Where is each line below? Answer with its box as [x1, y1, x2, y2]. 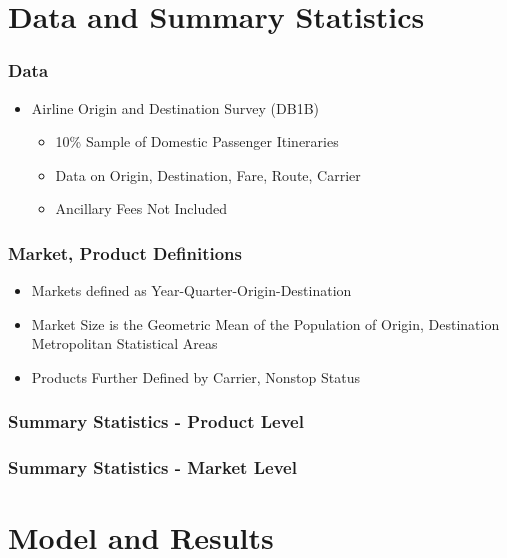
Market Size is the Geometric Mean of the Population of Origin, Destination [31, 313, 500, 334]
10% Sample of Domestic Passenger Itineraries [55, 131, 339, 152]
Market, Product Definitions [8, 240, 242, 265]
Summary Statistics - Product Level [8, 409, 304, 434]
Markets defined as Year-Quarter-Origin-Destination [31, 280, 352, 301]
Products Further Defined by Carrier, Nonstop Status [31, 366, 360, 387]
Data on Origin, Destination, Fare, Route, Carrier [55, 164, 361, 185]
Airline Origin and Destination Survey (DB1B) [31, 97, 320, 118]
